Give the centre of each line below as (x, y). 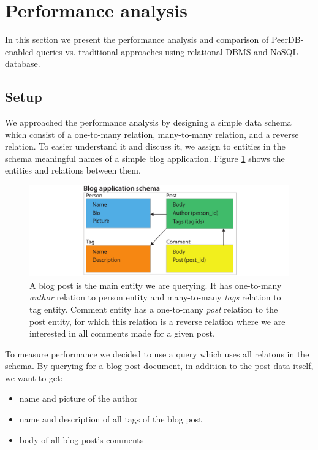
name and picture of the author (78, 398)
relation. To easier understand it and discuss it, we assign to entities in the (145, 146)
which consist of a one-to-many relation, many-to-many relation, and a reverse (152, 134)
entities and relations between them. (73, 170)
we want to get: (34, 377)
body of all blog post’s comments (81, 439)
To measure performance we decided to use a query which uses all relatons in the (157, 353)
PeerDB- (287, 40)
